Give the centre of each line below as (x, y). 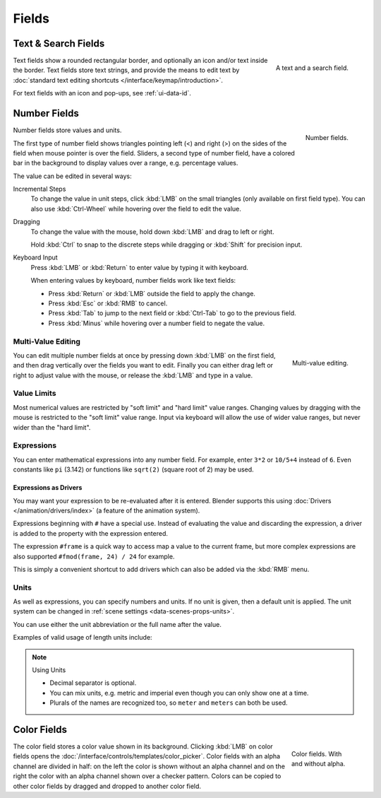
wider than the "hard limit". (52, 427)
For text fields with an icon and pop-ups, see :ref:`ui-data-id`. (102, 93)
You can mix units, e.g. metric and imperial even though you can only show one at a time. (179, 693)
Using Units (49, 670)
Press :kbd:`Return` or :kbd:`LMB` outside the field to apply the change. (152, 293)
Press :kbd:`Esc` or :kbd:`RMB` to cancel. (108, 303)
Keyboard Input (35, 257)
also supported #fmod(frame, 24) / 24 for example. (94, 556)
